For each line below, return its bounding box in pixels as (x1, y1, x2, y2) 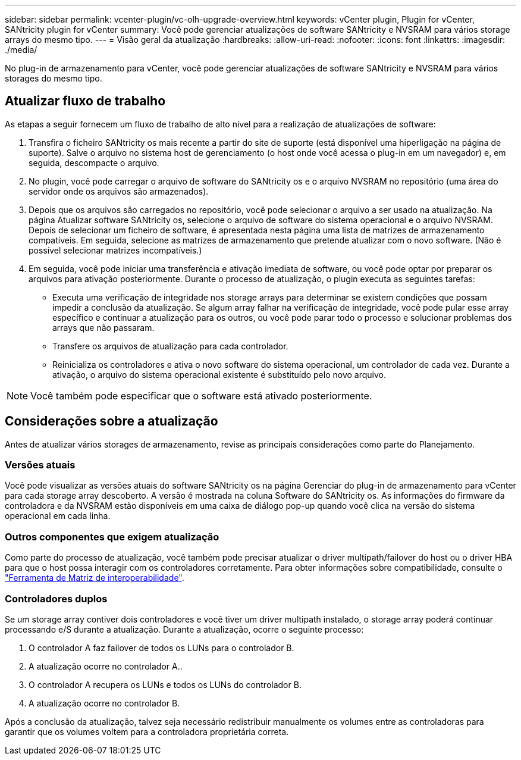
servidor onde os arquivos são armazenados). (29, 186, 209, 196)
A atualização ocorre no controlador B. (29, 698, 180, 708)
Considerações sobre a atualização (5, 414, 218, 429)
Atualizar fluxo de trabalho (5, 93, 166, 109)
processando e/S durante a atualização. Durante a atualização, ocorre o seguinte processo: (5, 624, 364, 634)
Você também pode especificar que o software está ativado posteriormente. (30, 389, 372, 402)
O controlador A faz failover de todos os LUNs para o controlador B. (29, 642, 294, 653)
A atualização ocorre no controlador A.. (29, 661, 183, 671)
